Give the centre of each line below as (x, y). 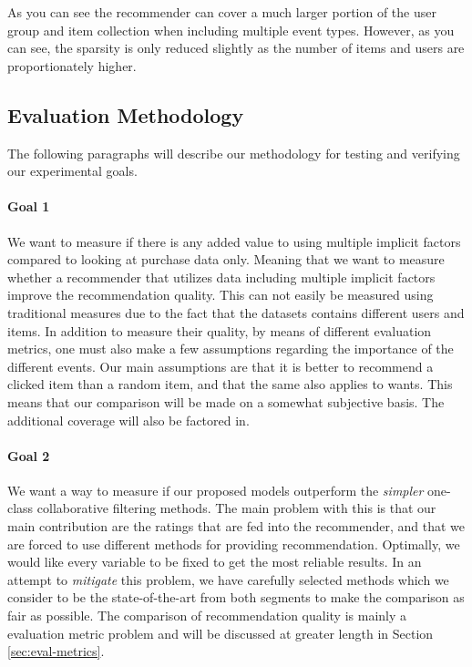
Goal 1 (29, 206)
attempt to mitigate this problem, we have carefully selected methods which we (228, 579)
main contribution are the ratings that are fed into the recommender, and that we (236, 526)
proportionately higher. (72, 65)
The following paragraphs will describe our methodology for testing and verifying (234, 153)
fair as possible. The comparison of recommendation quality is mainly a (207, 616)
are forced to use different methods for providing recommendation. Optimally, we (234, 544)
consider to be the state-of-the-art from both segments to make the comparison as (236, 597)
